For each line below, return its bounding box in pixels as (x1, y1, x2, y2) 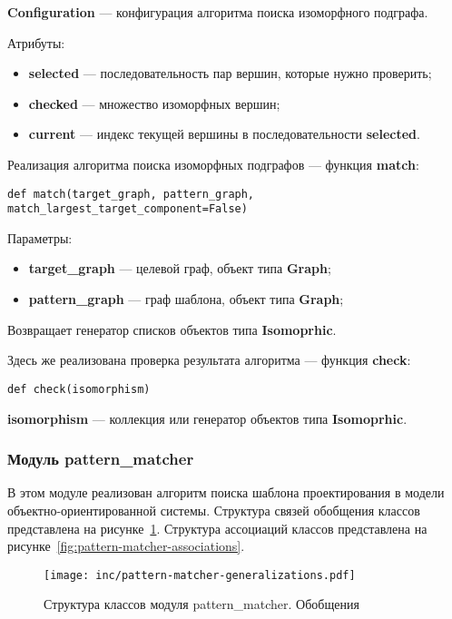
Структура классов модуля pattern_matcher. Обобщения (44, 594, 359, 614)
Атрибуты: (7, 33, 65, 52)
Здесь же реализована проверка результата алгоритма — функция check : (7, 350, 411, 369)
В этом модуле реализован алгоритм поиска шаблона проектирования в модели (7, 483, 445, 502)
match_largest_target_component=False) (7, 202, 248, 216)
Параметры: (7, 228, 73, 247)
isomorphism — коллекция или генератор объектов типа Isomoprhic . (7, 408, 408, 427)
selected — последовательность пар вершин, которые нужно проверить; (28, 64, 432, 83)
